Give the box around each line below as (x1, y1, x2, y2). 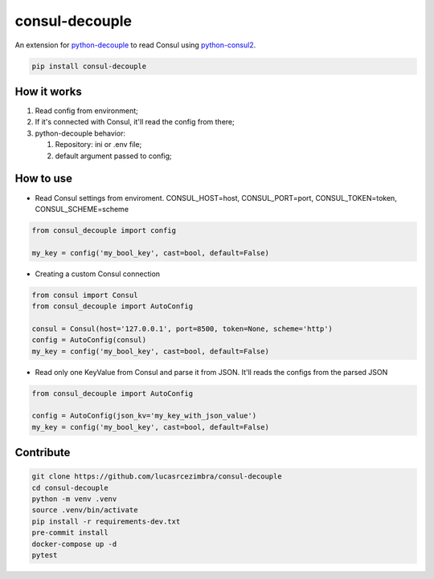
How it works (14, 84, 82, 98)
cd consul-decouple (31, 483, 108, 492)
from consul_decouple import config (31, 226, 177, 234)
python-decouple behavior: (35, 128, 126, 138)
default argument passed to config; (55, 151, 172, 161)
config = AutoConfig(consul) (31, 336, 147, 345)
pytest (31, 551, 58, 560)
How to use (14, 172, 72, 186)
